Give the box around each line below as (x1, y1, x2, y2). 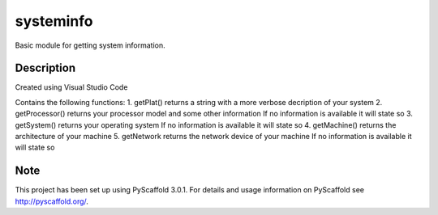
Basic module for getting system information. (15, 40, 165, 50)
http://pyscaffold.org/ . (15, 196, 89, 206)
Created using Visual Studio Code (15, 82, 128, 92)
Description (15, 61, 76, 75)
